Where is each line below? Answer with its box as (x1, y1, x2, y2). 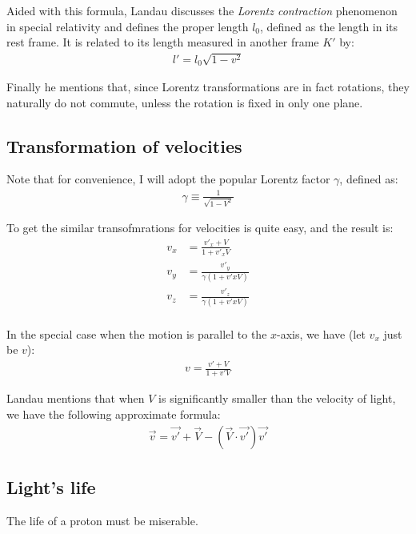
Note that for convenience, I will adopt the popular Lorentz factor (6, 171, 330, 187)
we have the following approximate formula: (6, 405, 221, 422)
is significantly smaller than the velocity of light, (158, 390, 396, 407)
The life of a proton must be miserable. (6, 512, 198, 528)
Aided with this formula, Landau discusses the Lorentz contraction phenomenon (6, 2, 398, 18)
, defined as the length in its (260, 18, 398, 34)
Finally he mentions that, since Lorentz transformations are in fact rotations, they (6, 78, 410, 95)
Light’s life (6, 474, 96, 499)
